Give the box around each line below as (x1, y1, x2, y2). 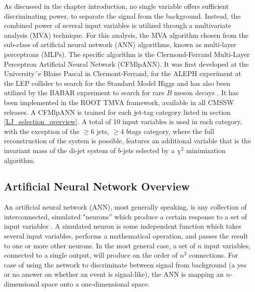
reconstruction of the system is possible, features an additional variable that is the (4, 135, 251, 146)
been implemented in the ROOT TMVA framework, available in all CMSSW (4, 97, 234, 107)
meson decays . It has (174, 87, 239, 98)
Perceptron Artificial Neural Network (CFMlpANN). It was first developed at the (4, 58, 249, 69)
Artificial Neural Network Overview (4, 179, 190, 194)
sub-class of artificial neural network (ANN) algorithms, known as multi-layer (4, 39, 236, 50)
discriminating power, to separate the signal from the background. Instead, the (4, 10, 241, 21)
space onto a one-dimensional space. (42, 279, 150, 289)
